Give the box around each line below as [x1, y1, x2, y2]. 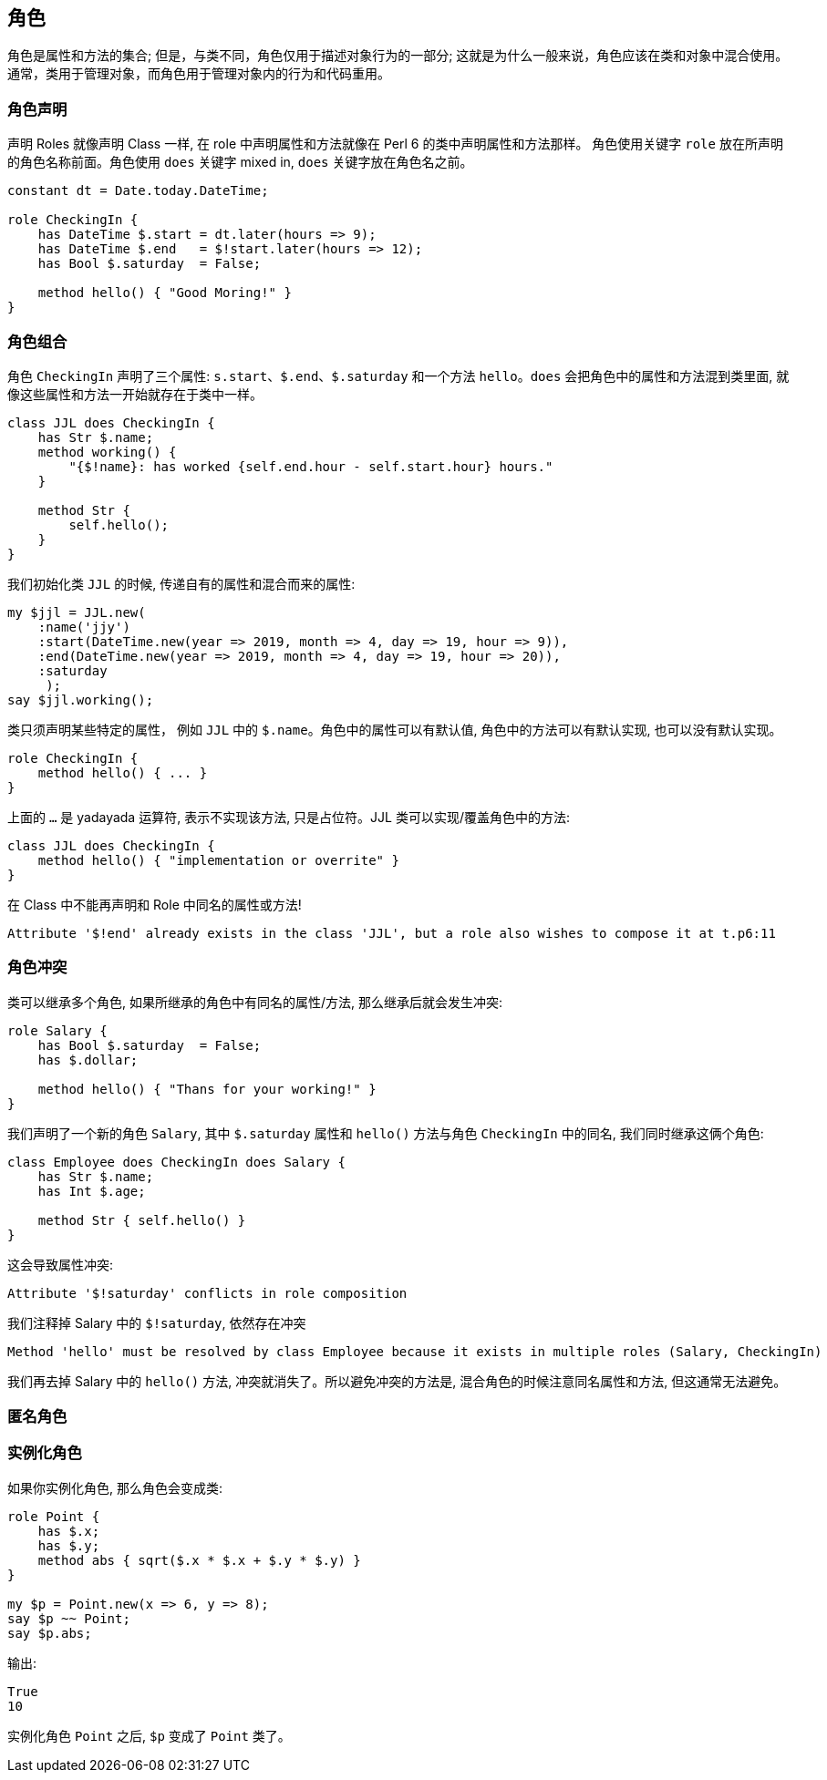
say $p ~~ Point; [7, 1610, 130, 1626]
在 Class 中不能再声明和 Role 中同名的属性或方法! [7, 896, 302, 912]
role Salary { [7, 1023, 108, 1038]
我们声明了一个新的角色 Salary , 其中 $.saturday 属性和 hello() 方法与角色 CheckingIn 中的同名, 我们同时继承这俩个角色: [7, 1125, 764, 1141]
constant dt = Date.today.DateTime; [7, 183, 269, 199]
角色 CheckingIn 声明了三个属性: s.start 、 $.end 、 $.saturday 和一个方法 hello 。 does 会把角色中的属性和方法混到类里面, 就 [7, 367, 790, 384]
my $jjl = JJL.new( [7, 604, 146, 620]
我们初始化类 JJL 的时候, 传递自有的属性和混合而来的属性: [7, 575, 356, 592]
